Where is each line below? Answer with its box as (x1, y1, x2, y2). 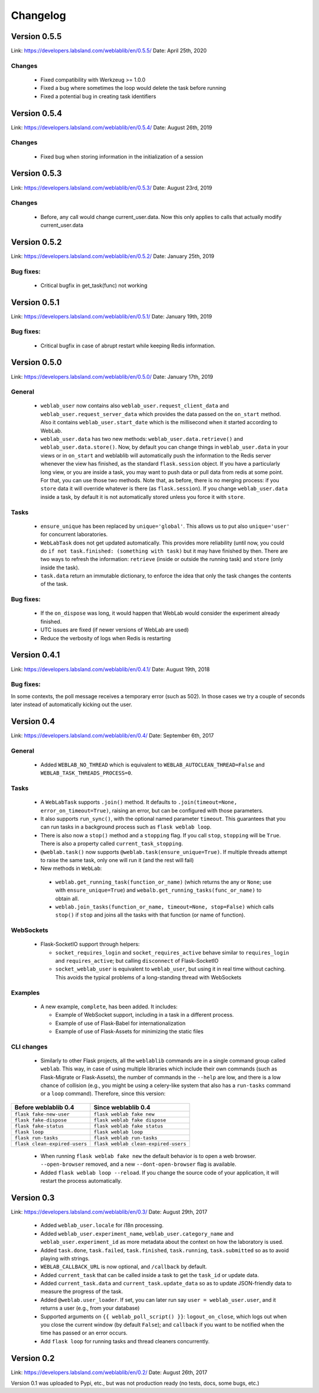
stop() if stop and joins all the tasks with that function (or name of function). (55, 911, 245, 918)
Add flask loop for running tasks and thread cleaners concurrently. (40, 1337, 210, 1344)
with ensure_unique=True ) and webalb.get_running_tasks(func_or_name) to (55, 886, 262, 894)
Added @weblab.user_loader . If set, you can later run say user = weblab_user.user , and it (40, 1296, 276, 1303)
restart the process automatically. (40, 1178, 122, 1185)
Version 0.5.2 (11, 237, 62, 247)
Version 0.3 (11, 1192, 55, 1202)
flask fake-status (14, 1123, 64, 1129)
